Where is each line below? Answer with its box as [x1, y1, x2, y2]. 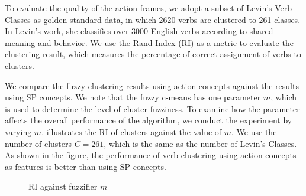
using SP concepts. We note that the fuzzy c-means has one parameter [5, 91, 261, 103]
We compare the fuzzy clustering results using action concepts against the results [5, 79, 299, 92]
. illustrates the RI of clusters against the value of [41, 125, 222, 138]
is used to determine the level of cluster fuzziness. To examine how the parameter [5, 102, 300, 115]
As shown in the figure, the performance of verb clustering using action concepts [5, 149, 297, 161]
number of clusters [5, 137, 72, 149]
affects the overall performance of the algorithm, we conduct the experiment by [5, 114, 292, 126]
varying [5, 125, 32, 138]
